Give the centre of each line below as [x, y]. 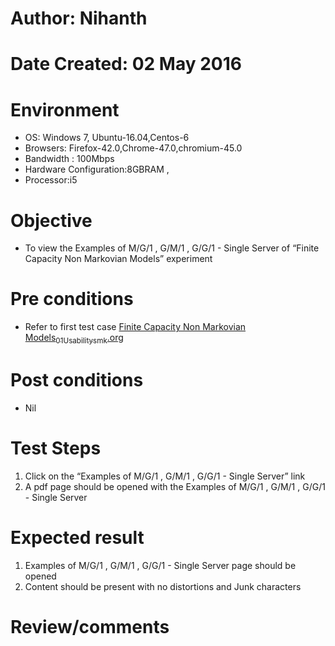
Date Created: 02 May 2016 [126, 64]
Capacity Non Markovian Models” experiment [118, 259]
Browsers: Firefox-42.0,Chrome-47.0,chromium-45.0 [133, 148]
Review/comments [90, 626]
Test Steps [56, 448]
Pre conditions [72, 299]
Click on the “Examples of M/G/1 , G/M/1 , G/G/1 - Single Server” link [165, 476]
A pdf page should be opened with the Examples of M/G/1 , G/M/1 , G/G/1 [175, 486]
